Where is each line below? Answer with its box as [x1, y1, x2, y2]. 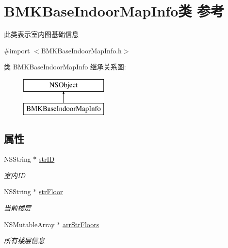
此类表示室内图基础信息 [4, 29, 79, 39]
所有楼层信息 [4, 235, 45, 246]
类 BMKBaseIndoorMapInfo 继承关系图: [4, 62, 126, 72]
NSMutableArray [4, 219, 55, 229]
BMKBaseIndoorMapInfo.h [41, 45, 122, 55]
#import [4, 45, 30, 55]
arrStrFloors [63, 219, 99, 229]
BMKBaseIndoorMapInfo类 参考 [4, 1, 224, 21]
